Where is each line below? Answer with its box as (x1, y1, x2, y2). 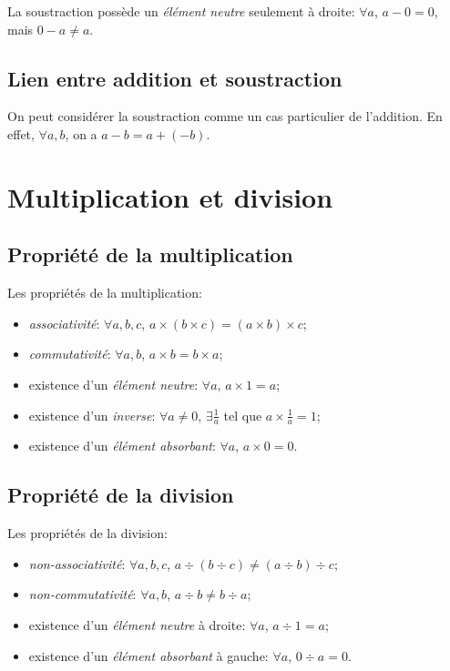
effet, (7, 124, 35, 143)
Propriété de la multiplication (7, 240, 293, 269)
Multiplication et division (7, 178, 333, 215)
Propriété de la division (7, 481, 234, 509)
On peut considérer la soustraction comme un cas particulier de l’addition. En (7, 107, 443, 126)
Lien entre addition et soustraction (7, 64, 343, 92)
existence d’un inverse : (28, 405, 156, 424)
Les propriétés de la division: (7, 524, 168, 543)
